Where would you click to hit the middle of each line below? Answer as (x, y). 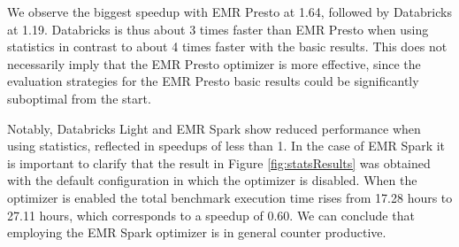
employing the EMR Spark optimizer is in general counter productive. (197, 232)
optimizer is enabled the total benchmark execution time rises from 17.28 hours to (230, 197)
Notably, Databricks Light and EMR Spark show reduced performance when (214, 128)
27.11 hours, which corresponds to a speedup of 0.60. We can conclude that (211, 215)
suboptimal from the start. (79, 98)
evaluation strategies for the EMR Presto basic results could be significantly (213, 81)
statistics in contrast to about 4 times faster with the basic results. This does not (227, 46)
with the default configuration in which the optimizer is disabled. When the (212, 180)
